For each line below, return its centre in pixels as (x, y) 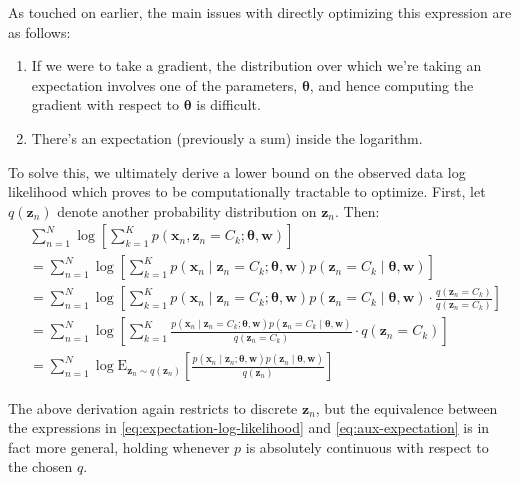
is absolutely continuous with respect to (367, 446)
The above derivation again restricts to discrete (153, 407)
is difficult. (228, 104)
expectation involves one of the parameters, (164, 84)
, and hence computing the (391, 84)
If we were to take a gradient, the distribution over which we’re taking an (256, 65)
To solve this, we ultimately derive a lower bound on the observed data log (237, 171)
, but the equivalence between (406, 407)
